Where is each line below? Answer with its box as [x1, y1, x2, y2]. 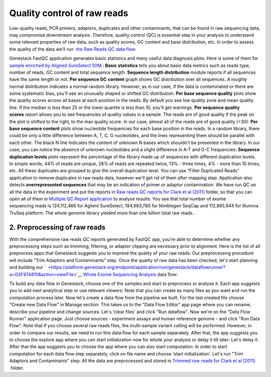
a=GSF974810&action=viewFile [9, 271, 74, 277]
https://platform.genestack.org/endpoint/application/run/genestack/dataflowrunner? [51, 264, 226, 271]
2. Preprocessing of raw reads [9, 223, 105, 231]
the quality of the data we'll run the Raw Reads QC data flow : [9, 46, 137, 52]
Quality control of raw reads [9, 8, 128, 19]
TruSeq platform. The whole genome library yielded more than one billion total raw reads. [9, 210, 194, 216]
